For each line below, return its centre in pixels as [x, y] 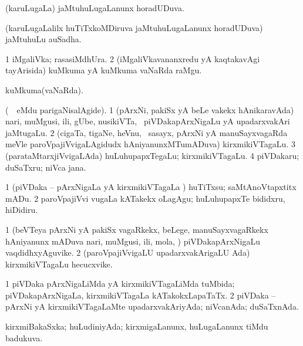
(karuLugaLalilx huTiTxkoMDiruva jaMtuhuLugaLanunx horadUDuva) [134, 27]
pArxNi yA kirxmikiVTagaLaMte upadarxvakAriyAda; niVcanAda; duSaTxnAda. [152, 306]
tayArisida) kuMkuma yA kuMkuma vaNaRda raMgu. [104, 70]
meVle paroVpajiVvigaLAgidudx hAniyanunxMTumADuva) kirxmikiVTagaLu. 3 [150, 144]
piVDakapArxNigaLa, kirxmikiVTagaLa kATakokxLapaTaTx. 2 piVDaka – [141, 295]
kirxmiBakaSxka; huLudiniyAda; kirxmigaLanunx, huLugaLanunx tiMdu [137, 326]
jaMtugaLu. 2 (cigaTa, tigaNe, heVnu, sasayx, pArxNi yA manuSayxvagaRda [147, 132]
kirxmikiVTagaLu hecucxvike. [59, 264]
